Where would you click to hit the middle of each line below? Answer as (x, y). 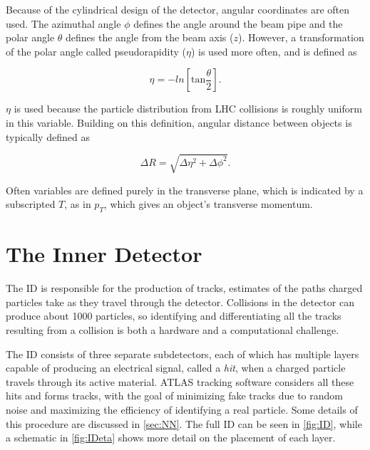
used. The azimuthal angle (63, 23)
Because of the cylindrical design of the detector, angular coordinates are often (178, 9)
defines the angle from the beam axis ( (150, 37)
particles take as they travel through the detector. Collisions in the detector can (180, 302)
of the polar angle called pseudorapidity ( (96, 51)
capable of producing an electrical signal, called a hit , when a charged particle (176, 368)
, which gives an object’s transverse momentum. (208, 204)
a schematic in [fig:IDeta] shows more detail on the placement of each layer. (171, 438)
